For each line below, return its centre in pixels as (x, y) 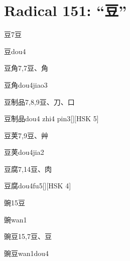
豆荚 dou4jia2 (24, 152)
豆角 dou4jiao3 (26, 84)
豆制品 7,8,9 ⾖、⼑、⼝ (39, 101)
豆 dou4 (15, 51)
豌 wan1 (16, 219)
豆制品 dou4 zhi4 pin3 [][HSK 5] (51, 118)
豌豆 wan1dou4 (27, 253)
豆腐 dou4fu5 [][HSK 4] (38, 186)
